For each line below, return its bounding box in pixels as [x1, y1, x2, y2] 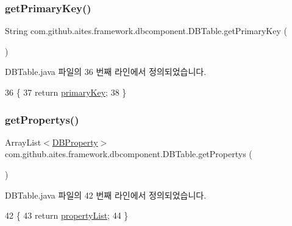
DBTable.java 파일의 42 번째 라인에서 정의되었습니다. [5, 188, 207, 201]
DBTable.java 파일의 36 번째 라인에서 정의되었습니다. [5, 65, 207, 78]
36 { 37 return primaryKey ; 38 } [5, 86, 127, 98]
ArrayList [5, 135, 41, 148]
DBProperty [52, 135, 98, 148]
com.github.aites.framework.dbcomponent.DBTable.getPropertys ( [5, 147, 252, 160]
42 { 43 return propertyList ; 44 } [5, 209, 129, 222]
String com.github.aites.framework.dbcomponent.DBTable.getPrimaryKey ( [5, 24, 287, 37]
